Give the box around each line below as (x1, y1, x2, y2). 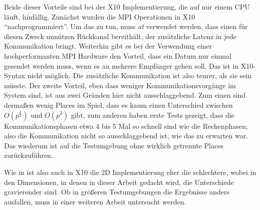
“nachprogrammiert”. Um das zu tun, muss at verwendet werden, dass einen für (4, 21, 248, 32)
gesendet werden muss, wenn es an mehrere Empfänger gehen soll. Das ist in (4, 60, 239, 71)
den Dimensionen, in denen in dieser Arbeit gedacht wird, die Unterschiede (4, 176, 234, 187)
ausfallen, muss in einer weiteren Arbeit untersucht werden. (4, 196, 186, 206)
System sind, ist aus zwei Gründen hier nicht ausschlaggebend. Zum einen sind (4, 90, 246, 100)
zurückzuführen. (4, 150, 53, 160)
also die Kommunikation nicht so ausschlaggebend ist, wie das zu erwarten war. (4, 130, 248, 141)
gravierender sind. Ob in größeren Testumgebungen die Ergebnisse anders (4, 186, 230, 197)
